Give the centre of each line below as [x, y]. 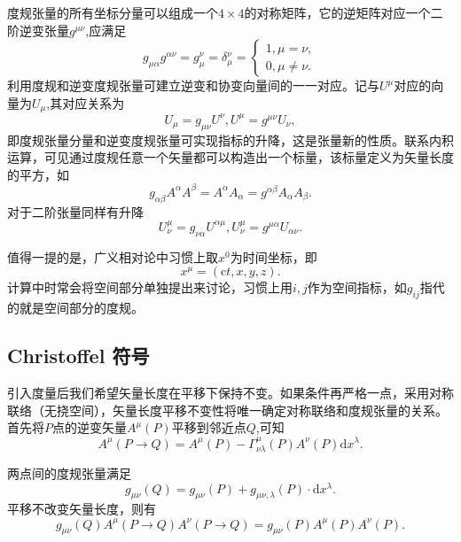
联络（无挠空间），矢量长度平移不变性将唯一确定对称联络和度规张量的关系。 [227, 410]
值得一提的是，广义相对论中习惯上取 [113, 256]
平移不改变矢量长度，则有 [82, 509]
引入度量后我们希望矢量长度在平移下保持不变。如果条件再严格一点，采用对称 [230, 392]
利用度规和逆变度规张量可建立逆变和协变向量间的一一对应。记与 [193, 85]
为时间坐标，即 [273, 256]
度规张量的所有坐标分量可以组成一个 [113, 12]
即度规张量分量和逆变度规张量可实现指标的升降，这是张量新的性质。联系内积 [230, 139]
